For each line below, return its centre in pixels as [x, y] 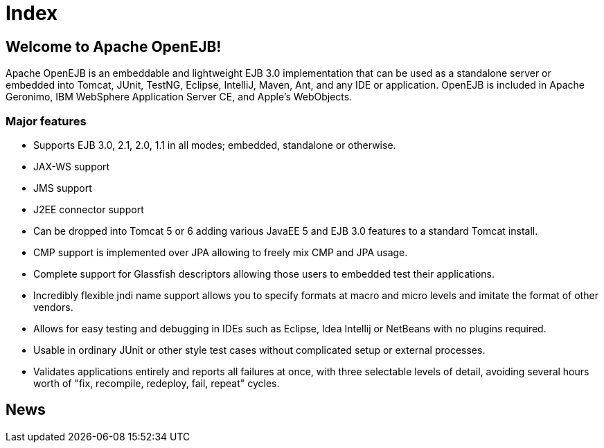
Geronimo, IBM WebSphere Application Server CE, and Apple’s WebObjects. [179, 97]
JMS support [63, 188]
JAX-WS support [72, 166]
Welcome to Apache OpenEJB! [114, 46]
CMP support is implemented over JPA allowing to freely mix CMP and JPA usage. [221, 252]
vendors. [53, 307]
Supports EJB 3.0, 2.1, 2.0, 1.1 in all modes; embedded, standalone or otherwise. [215, 145]
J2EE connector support [89, 209]
